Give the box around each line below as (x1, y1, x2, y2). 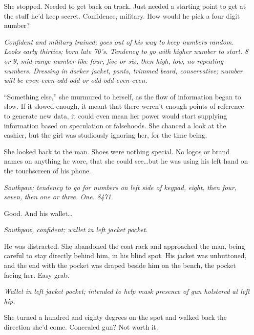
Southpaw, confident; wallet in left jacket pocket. (4, 224, 148, 235)
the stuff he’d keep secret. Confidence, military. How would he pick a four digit (4, 10, 240, 21)
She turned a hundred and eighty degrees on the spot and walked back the (4, 312, 227, 322)
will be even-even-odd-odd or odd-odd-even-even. (4, 75, 148, 85)
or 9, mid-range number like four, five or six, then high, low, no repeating (4, 55, 224, 66)
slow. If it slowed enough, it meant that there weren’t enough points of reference (4, 101, 244, 111)
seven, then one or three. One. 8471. (4, 191, 113, 202)
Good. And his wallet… (4, 208, 73, 218)
